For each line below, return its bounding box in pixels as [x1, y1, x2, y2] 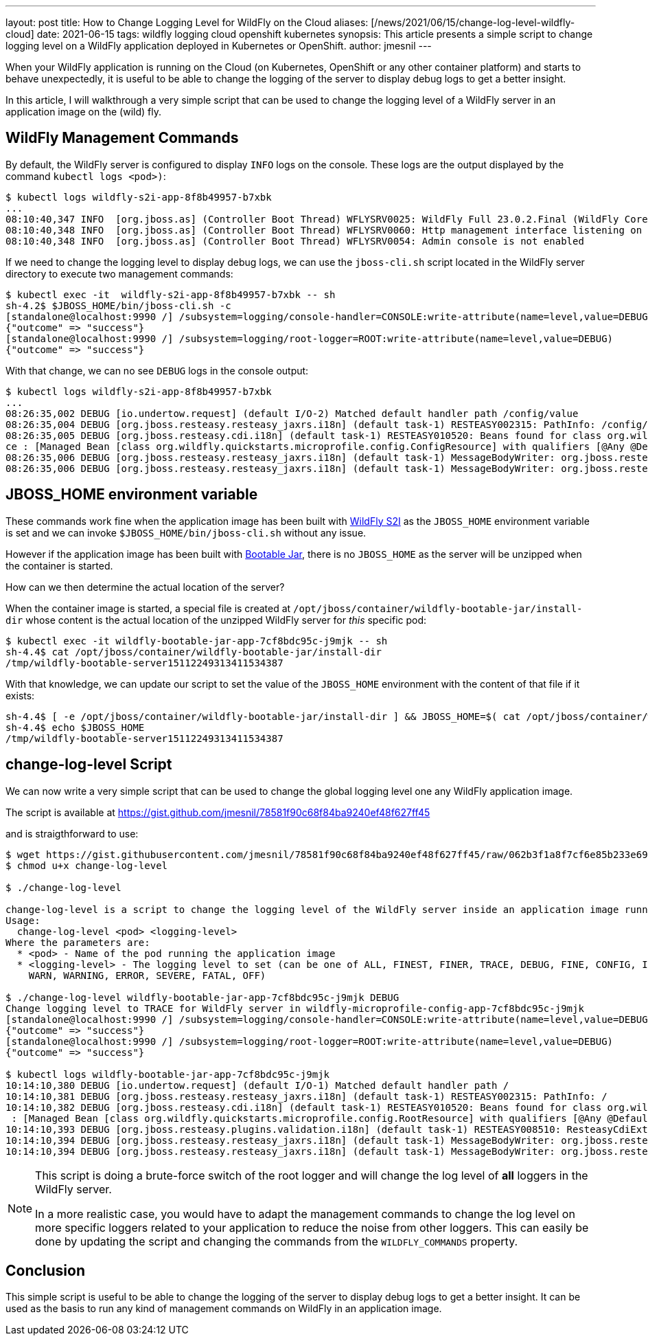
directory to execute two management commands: [5, 267, 233, 280]
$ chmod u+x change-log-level [5, 859, 168, 871]
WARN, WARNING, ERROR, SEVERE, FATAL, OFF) [28, 969, 266, 981]
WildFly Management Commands [5, 129, 239, 147]
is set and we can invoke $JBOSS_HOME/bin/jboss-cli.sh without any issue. [5, 526, 367, 539]
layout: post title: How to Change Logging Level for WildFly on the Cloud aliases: [5, 16, 369, 28]
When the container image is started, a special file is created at [5, 602, 291, 614]
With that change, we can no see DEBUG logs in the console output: [5, 364, 309, 376]
